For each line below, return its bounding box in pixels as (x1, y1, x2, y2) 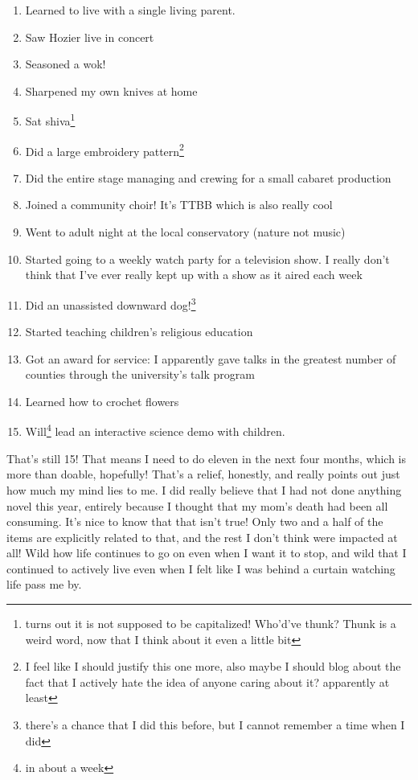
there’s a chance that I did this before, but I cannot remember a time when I (25, 716, 405, 733)
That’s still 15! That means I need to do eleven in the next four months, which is (6, 450, 406, 466)
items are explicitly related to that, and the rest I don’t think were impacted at (6, 528, 398, 545)
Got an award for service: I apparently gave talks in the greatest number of (25, 350, 396, 367)
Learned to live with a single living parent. (25, 2, 236, 18)
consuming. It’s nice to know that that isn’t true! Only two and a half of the (6, 513, 383, 530)
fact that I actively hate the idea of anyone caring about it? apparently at (25, 673, 390, 690)
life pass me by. (6, 576, 82, 593)
